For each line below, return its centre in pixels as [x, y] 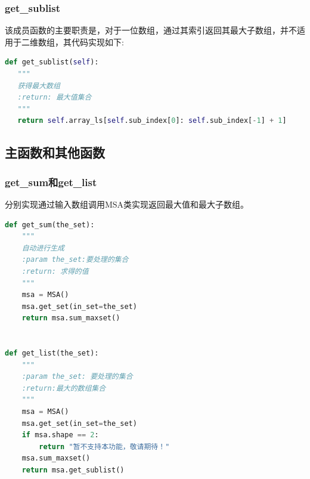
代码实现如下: [97, 41]
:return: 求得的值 [55, 271]
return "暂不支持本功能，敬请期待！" [104, 446]
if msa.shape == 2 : [60, 435]
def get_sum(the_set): [50, 225]
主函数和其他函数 [55, 152]
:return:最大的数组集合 [64, 388]
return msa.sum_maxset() [71, 318]
